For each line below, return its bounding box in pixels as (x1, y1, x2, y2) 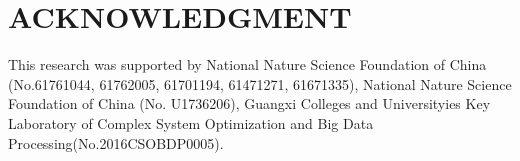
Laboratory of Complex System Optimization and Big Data (8, 112, 374, 133)
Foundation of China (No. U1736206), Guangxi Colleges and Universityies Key (8, 93, 491, 114)
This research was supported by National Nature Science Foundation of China (8, 54, 487, 75)
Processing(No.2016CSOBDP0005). (8, 132, 224, 153)
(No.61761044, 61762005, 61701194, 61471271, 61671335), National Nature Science (8, 73, 512, 94)
